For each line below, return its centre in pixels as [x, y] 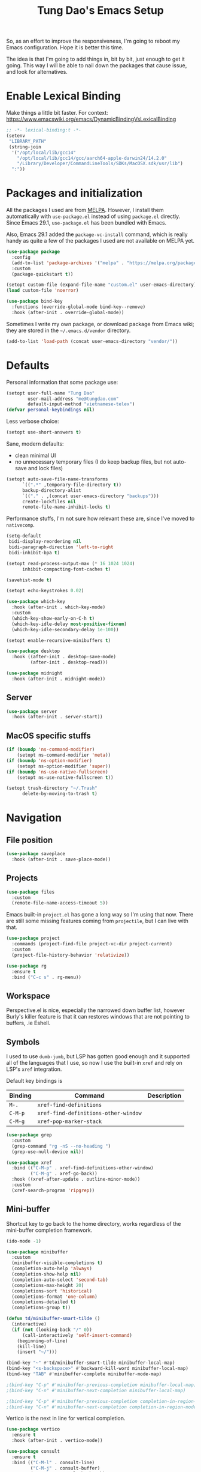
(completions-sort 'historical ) [52, 1291]
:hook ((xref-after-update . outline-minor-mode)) [76, 1180]
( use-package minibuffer [37, 1252]
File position [30, 840]
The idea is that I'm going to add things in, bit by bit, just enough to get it [96, 59]
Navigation [34, 818]
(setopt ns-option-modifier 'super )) [64, 766]
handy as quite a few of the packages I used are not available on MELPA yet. [100, 241]
